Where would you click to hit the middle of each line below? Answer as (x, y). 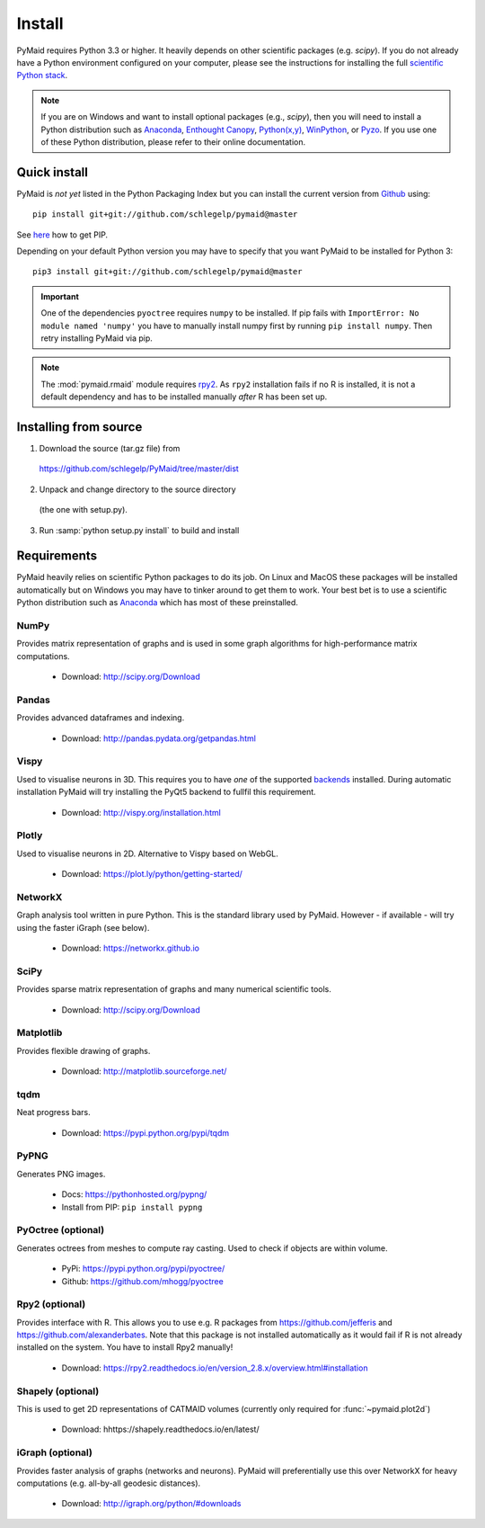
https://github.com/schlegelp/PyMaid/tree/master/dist (139, 469)
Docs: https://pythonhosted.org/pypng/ (134, 1194)
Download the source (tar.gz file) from (110, 448)
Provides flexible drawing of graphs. (84, 1050)
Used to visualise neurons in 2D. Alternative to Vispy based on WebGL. (147, 853)
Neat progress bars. (53, 1112)
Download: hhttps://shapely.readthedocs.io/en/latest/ (160, 1429)
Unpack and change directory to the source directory (138, 489)
